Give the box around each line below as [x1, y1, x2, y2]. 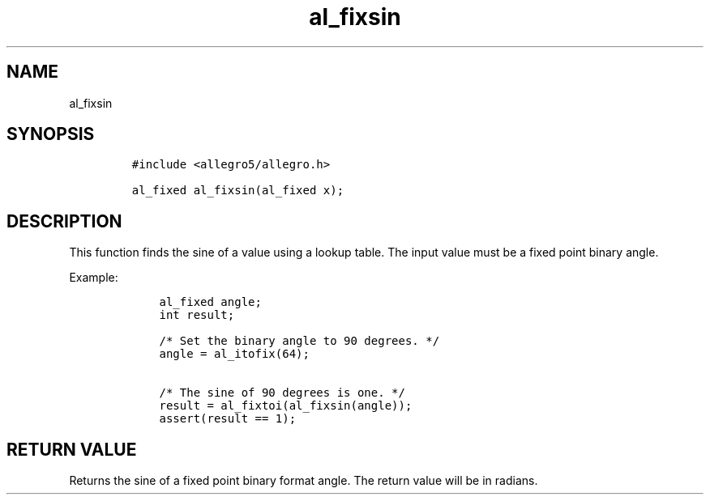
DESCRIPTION [6, 210, 122, 231]
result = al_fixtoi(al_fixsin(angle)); [159, 399, 413, 413]
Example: [69, 270, 118, 285]
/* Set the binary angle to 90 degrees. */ [159, 334, 440, 348]
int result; [159, 308, 235, 322]
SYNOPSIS [6, 124, 95, 145]
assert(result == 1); [159, 412, 297, 426]
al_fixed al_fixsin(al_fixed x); [131, 184, 344, 197]
